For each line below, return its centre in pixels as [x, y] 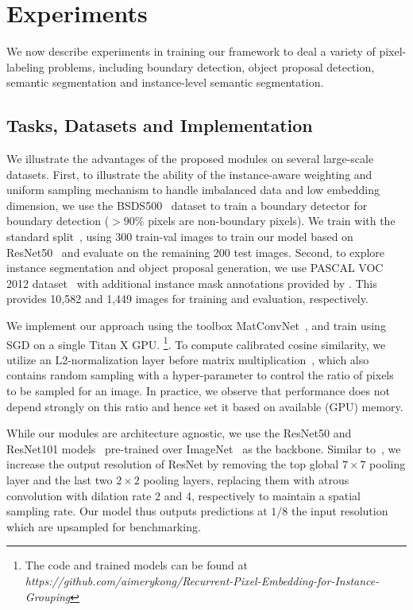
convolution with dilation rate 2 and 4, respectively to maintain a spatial [183, 495]
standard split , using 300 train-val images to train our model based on [180, 237]
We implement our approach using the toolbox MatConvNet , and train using [196, 326]
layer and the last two [60, 480]
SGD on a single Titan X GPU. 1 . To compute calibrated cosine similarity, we [196, 343]
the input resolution [340, 511]
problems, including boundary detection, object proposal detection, [211, 66]
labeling [25, 66]
